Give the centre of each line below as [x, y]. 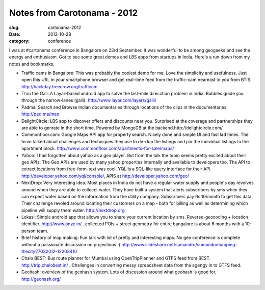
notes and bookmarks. [32, 64]
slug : [14, 27]
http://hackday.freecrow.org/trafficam [59, 86]
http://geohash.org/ [41, 279]
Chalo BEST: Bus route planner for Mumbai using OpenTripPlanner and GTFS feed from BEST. [116, 258]
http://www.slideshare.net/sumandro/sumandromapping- [179, 244]
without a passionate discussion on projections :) [71, 244]
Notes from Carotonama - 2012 [73, 13]
